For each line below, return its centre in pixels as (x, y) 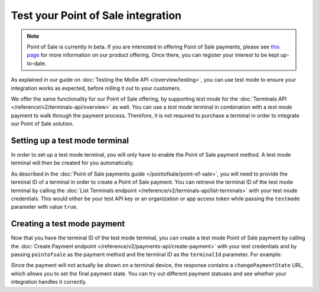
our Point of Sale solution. (42, 124)
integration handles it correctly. (49, 282)
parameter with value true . (44, 207)
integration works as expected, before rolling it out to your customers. (96, 88)
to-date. (37, 63)
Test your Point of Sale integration (96, 15)
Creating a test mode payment (68, 224)
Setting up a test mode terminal (70, 140)
